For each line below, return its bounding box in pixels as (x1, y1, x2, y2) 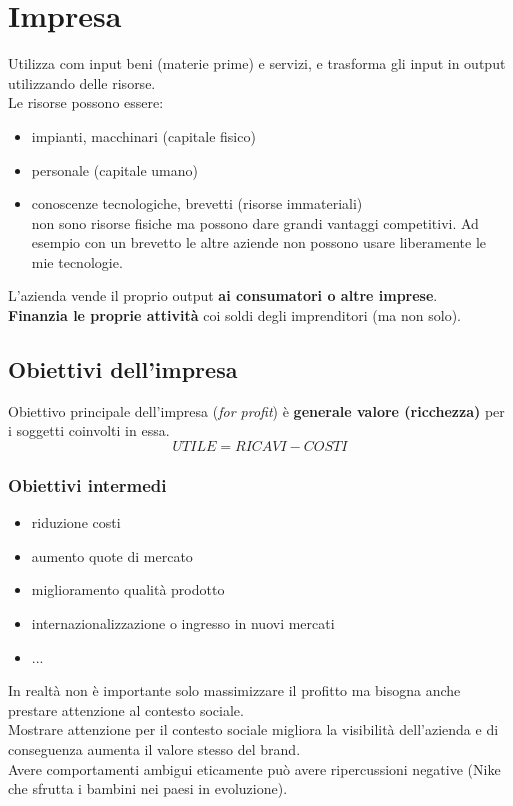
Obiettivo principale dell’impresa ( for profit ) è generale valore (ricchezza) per (8, 400, 505, 421)
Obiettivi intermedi (8, 472, 167, 497)
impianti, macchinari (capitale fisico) (31, 125, 256, 146)
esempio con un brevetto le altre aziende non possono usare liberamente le (31, 232, 487, 253)
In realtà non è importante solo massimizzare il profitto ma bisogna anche (8, 680, 461, 701)
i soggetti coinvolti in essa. (8, 420, 170, 441)
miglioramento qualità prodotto (31, 579, 225, 600)
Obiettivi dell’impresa (8, 354, 238, 385)
